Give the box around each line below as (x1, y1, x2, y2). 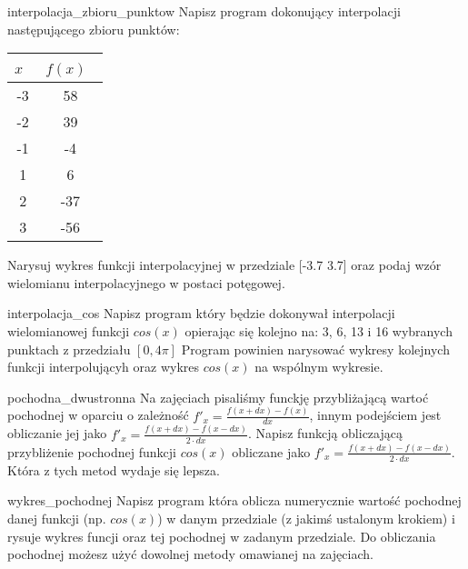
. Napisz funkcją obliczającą (247, 424, 403, 443)
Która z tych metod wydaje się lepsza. (7, 460, 220, 479)
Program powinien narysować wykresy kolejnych (181, 339, 450, 358)
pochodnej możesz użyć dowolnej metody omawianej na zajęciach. (7, 544, 373, 564)
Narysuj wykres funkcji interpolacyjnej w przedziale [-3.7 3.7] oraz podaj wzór (7, 255, 442, 275)
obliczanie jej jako (7, 424, 107, 443)
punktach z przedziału (7, 339, 131, 358)
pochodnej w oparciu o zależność (7, 405, 189, 424)
